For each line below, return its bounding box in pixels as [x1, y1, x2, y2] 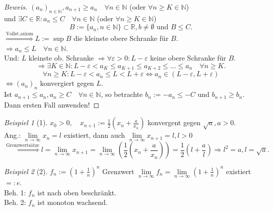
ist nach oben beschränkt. [37, 187, 117, 197]
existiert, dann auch [63, 130, 125, 140]
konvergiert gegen [40, 78, 94, 88]
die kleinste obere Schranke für [73, 33, 169, 43]
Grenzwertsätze [6, 142, 39, 148]
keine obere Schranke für [150, 52, 226, 63]
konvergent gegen [148, 117, 201, 128]
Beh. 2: [4, 197, 26, 207]
